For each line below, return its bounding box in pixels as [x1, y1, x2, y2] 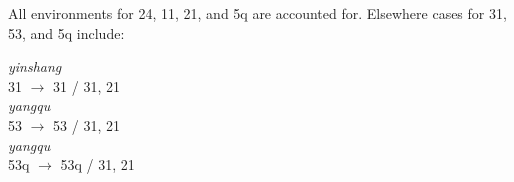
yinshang [8, 56, 62, 77]
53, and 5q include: [8, 22, 125, 43]
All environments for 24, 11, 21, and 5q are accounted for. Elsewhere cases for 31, [8, 3, 507, 23]
